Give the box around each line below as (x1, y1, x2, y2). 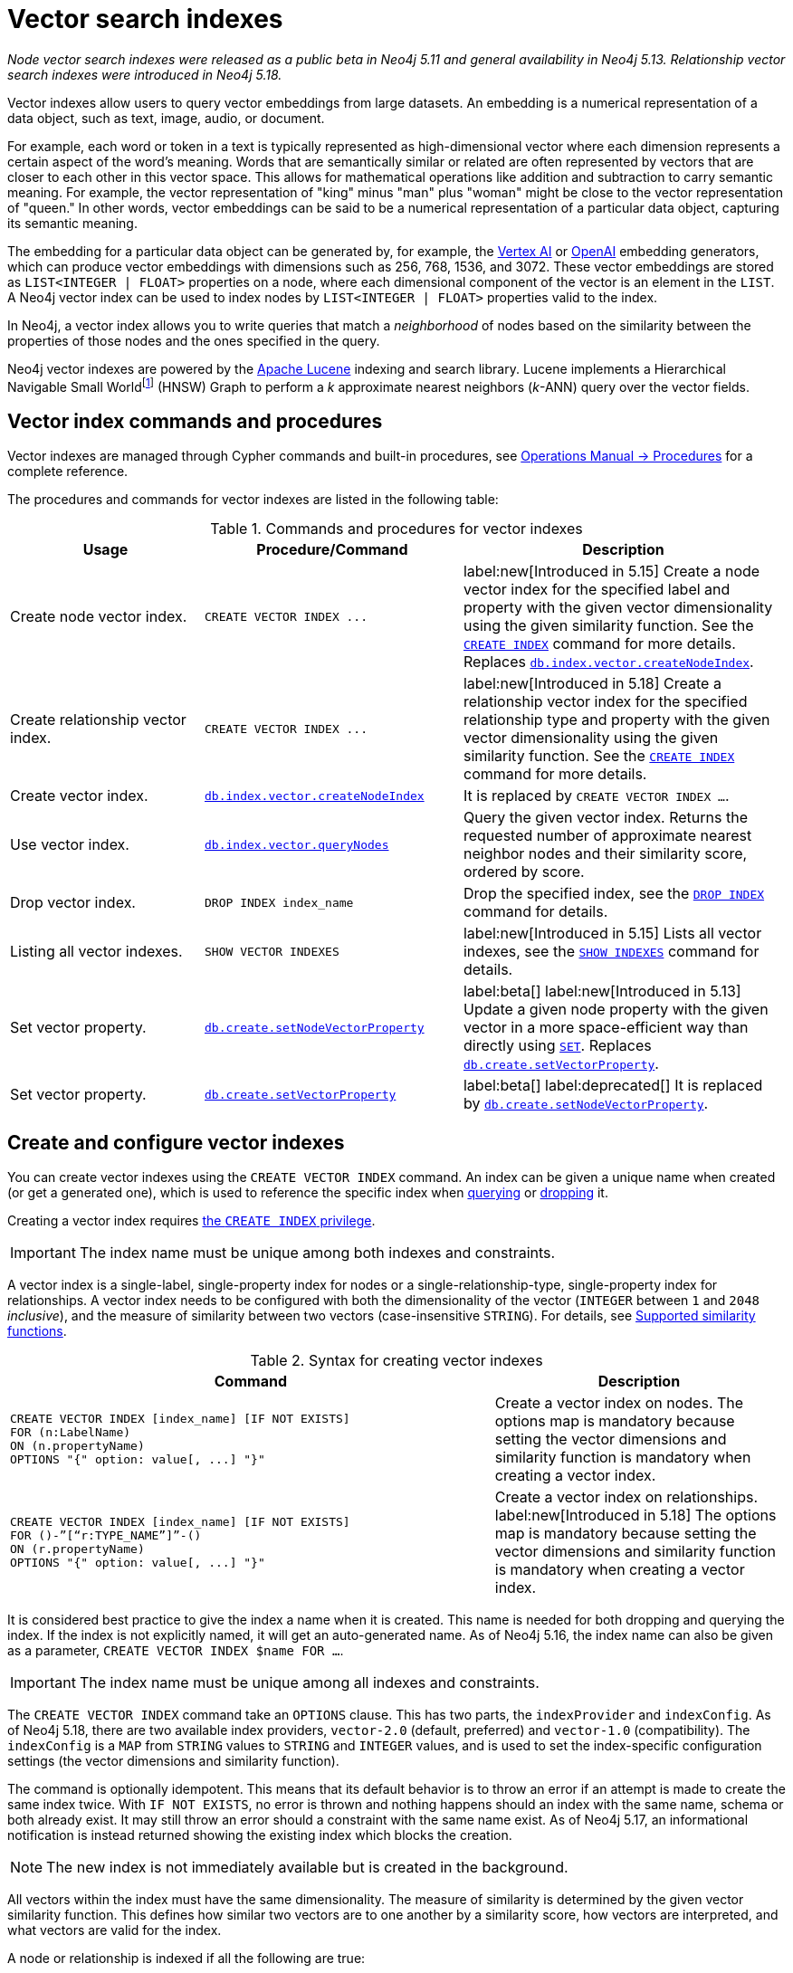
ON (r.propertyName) (10, 1542, 145, 1557)
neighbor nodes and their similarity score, (463, 844, 748, 863)
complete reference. (7, 463, 129, 480)
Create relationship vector (10, 710, 186, 729)
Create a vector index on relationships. (494, 1488, 759, 1507)
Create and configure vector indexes (7, 1130, 345, 1154)
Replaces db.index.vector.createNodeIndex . (463, 653, 754, 672)
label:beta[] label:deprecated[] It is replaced (463, 1076, 763, 1095)
